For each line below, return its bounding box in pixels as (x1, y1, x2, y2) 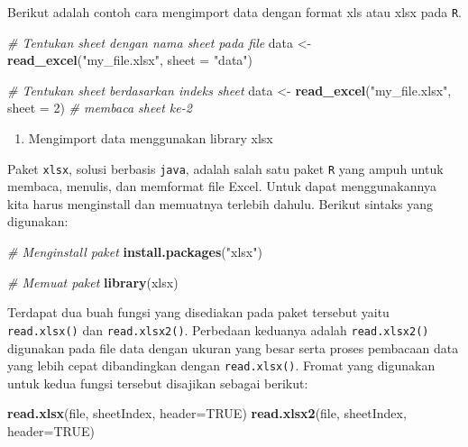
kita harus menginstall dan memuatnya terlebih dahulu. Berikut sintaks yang (7, 194, 433, 213)
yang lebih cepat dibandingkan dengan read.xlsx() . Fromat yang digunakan (7, 356, 436, 375)
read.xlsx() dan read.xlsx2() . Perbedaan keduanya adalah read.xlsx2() (7, 320, 429, 339)
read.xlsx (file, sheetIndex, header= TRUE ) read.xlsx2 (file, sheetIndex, (7, 404, 407, 423)
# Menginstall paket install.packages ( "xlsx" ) (7, 242, 262, 261)
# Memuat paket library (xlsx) (7, 272, 179, 291)
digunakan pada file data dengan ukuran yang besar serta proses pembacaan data (7, 338, 459, 357)
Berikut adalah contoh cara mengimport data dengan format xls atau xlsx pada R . (7, 3, 462, 21)
